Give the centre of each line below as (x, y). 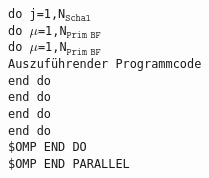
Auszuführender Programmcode (105, 63)
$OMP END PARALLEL (69, 163)
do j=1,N (37, 14)
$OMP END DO (47, 147)
